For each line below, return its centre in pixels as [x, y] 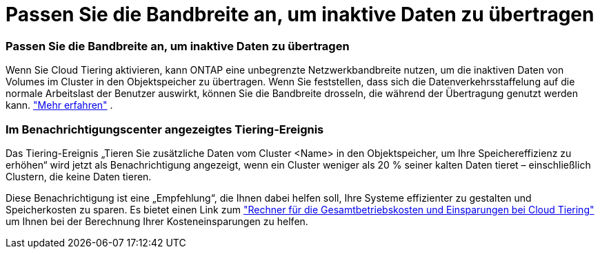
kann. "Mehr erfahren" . [59, 105]
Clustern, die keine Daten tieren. [79, 176]
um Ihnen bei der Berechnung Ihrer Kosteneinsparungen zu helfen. [157, 221]
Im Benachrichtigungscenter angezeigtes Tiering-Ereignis [165, 129]
